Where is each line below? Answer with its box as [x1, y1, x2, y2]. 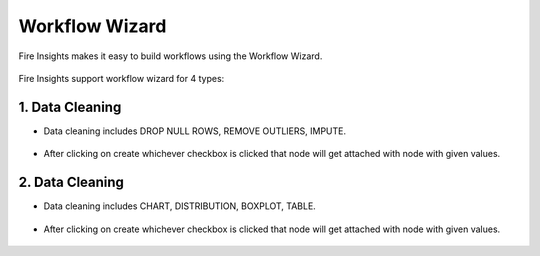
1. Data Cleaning [18, 98, 122, 115]
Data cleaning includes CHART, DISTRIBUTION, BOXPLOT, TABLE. [43, 200, 317, 212]
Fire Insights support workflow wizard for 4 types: [18, 72, 225, 84]
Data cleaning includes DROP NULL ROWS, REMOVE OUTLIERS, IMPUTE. [43, 125, 347, 137]
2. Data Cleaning [18, 174, 125, 191]
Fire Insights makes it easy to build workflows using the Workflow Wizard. [18, 50, 323, 62]
